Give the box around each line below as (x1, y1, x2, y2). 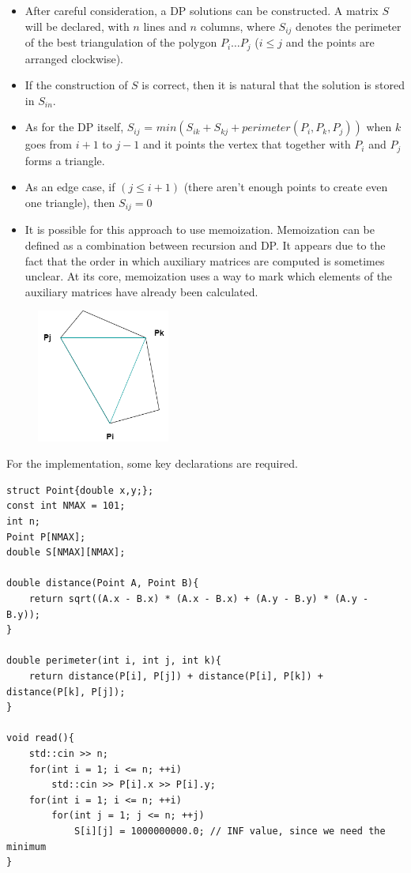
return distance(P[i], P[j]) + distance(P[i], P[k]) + (28, 671, 323, 683)
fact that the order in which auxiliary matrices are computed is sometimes (25, 252, 385, 269)
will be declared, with (25, 17, 130, 34)
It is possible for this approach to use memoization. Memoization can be (25, 221, 375, 238)
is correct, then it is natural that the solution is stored (141, 77, 405, 93)
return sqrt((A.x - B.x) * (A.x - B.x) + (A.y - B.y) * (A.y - (28, 593, 369, 605)
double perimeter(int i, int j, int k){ (6, 655, 222, 667)
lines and (143, 17, 187, 34)
